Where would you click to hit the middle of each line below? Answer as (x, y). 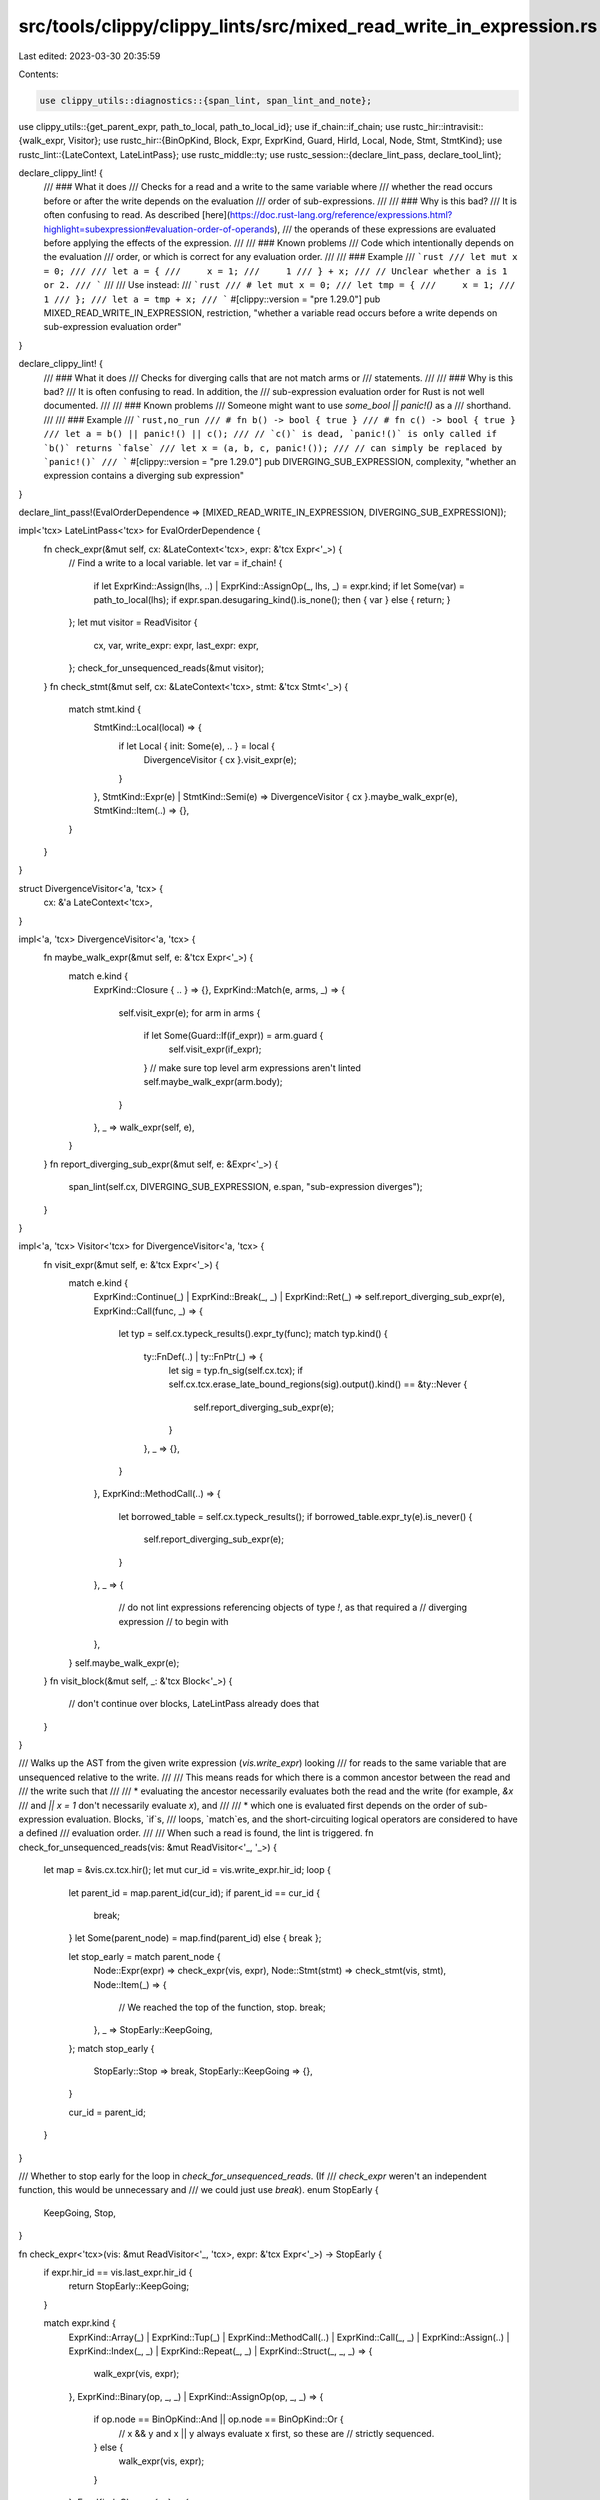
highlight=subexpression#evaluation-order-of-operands (159, 229)
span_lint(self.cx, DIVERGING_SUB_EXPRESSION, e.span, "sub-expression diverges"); (246, 1187)
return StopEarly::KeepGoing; (129, 2286)
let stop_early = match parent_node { (144, 1956)
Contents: (38, 74)
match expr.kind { (80, 2323)
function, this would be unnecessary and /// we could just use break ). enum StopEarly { (198, 2190)
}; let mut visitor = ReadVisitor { (133, 622)
